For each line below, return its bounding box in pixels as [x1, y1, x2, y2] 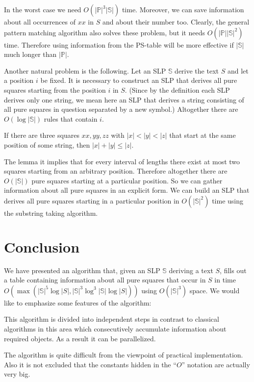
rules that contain [44, 113, 98, 124]
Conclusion [4, 236, 80, 256]
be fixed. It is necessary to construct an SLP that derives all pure [40, 75, 237, 85]
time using [212, 195, 244, 205]
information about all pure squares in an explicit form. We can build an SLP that [4, 185, 250, 195]
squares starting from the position [4, 84, 106, 95]
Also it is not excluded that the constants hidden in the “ [4, 359, 177, 369]
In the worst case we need [4, 4, 81, 14]
